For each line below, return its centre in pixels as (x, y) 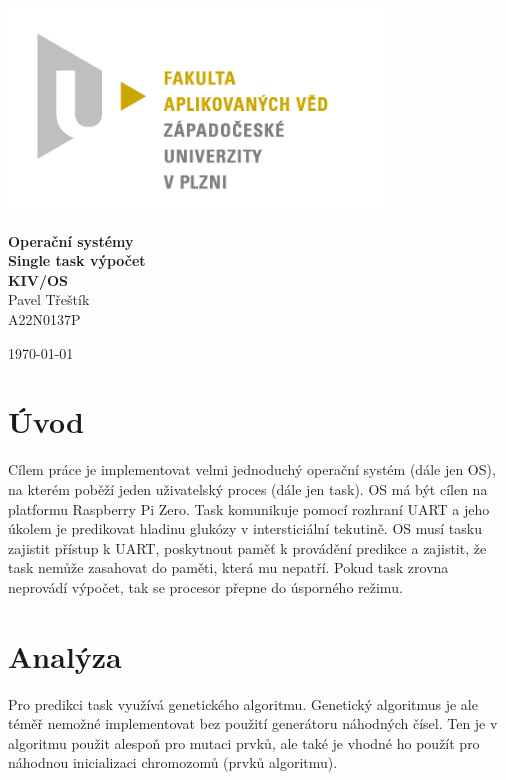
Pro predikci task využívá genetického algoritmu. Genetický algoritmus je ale (243, 703)
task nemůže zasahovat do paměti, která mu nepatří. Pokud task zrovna (228, 567)
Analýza (65, 655)
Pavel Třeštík (49, 299)
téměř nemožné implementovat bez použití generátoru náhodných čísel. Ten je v (253, 723)
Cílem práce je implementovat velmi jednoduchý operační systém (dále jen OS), (252, 469)
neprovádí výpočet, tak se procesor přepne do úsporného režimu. (205, 586)
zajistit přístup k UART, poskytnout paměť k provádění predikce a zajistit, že (247, 547)
